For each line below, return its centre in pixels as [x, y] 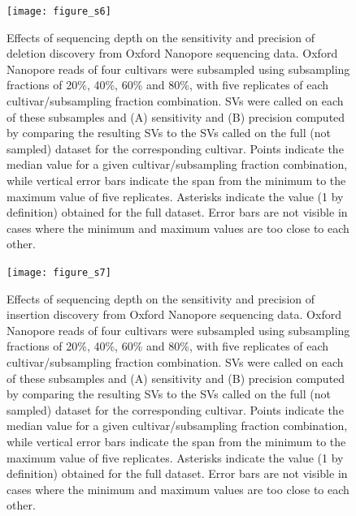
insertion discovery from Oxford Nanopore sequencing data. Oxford [174, 314]
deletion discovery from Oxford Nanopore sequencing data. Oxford [172, 53]
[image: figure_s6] [59, 11]
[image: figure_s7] [59, 272]
